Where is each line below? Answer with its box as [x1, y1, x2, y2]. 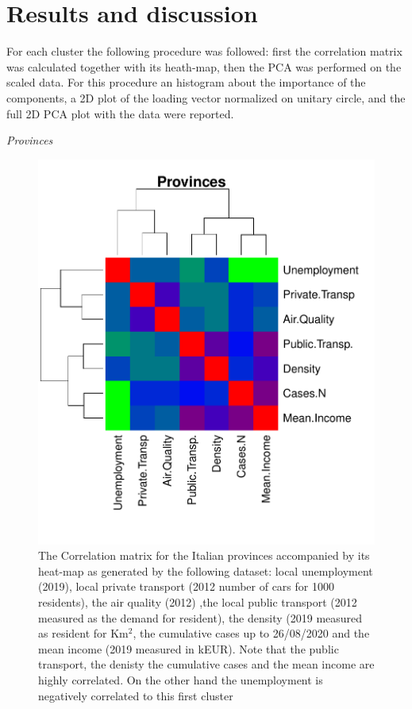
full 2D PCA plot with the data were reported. [6, 105, 234, 121]
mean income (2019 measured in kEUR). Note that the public [38, 640, 339, 657]
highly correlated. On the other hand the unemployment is [38, 672, 323, 688]
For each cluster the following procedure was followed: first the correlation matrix [6, 43, 402, 60]
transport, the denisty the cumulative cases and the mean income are [38, 656, 375, 672]
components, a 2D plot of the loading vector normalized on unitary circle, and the [6, 89, 406, 106]
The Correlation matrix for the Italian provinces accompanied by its [38, 547, 370, 564]
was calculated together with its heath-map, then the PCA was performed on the [6, 58, 402, 75]
